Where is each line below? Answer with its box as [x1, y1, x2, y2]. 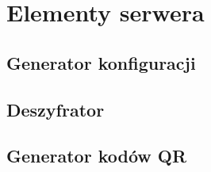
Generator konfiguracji [6, 50, 196, 75]
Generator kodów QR [6, 143, 187, 168]
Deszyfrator [6, 97, 105, 121]
